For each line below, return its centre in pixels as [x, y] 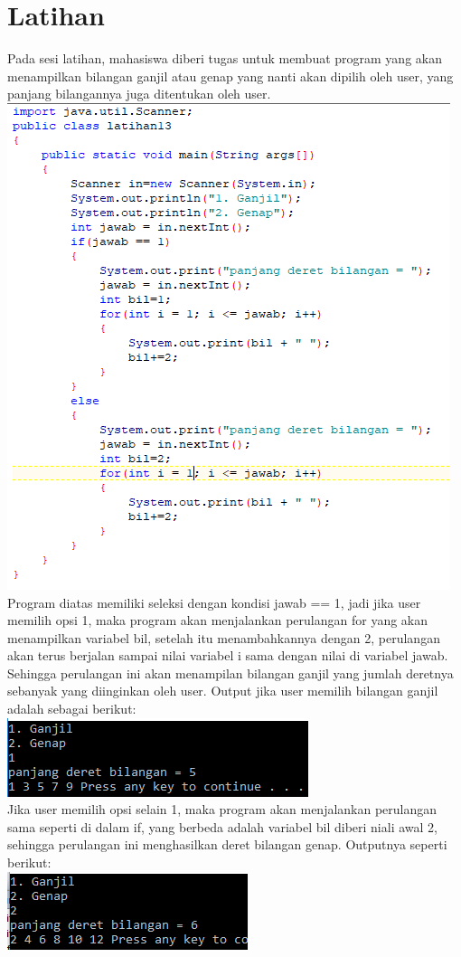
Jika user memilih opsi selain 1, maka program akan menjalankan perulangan [222, 809]
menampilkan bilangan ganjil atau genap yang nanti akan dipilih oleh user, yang [230, 76]
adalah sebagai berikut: [72, 709]
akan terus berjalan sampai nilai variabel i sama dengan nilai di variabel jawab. [228, 655]
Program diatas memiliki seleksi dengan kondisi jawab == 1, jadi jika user [214, 602]
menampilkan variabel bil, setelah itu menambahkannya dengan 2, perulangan [224, 637]
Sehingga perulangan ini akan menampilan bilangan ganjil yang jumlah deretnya [230, 673]
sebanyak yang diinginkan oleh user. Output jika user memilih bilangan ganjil [223, 691]
